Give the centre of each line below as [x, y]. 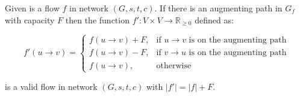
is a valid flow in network [51, 86]
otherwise [174, 66]
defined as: [214, 19]
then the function [97, 19]
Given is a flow [32, 8]
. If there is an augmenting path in [218, 8]
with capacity [30, 19]
